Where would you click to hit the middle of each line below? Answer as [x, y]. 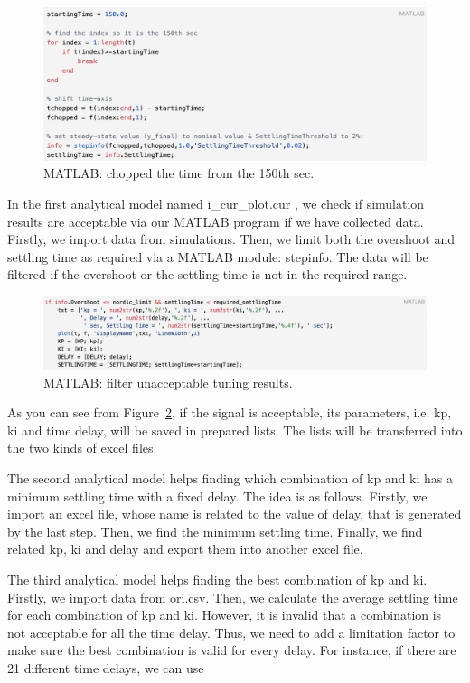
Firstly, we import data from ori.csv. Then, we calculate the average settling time [233, 597]
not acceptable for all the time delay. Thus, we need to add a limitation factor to [231, 632]
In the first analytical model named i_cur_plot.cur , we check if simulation [216, 203]
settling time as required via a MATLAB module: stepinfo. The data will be [218, 256]
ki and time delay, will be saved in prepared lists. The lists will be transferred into [235, 430]
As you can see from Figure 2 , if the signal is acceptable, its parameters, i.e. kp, [230, 412]
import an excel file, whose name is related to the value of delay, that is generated [235, 514]
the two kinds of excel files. [82, 448]
